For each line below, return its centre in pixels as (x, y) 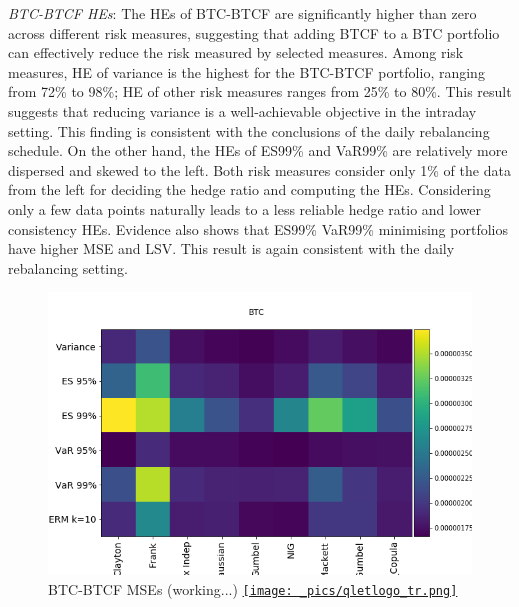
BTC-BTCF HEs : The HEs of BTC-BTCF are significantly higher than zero (242, 13)
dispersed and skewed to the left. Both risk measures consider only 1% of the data (259, 169)
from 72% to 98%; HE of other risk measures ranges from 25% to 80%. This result (260, 91)
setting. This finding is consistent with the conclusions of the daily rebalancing (249, 130)
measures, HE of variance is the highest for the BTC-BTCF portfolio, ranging (246, 71)
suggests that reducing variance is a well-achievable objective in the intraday (242, 110)
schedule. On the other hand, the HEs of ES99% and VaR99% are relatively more (258, 150)
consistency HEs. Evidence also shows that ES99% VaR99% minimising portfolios (258, 228)
